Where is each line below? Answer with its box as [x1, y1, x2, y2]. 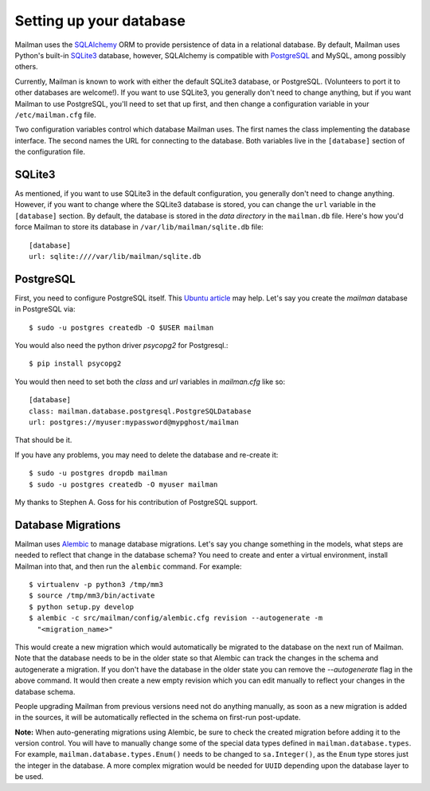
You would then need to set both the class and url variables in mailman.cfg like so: [14, 377, 286, 386]
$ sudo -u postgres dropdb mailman [29, 468, 168, 478]
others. [14, 62, 39, 72]
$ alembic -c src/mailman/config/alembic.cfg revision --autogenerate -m [29, 613, 323, 623]
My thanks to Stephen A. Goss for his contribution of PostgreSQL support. [14, 497, 258, 507]
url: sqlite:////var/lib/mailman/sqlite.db [29, 252, 201, 260]
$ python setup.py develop [29, 602, 135, 611]
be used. [14, 772, 44, 781]
